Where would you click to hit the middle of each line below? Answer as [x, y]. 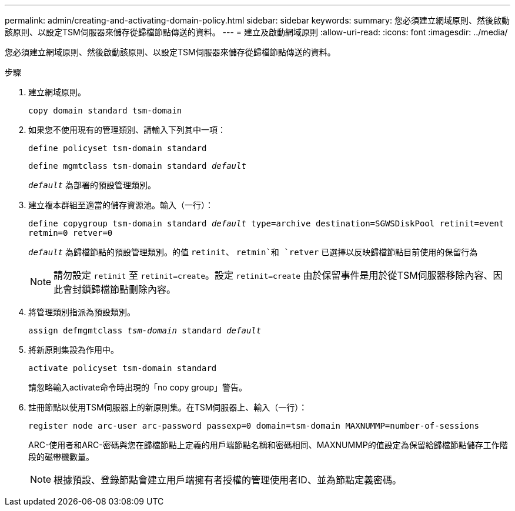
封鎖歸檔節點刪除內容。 [124, 289]
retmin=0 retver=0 [71, 233]
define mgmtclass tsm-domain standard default [137, 166]
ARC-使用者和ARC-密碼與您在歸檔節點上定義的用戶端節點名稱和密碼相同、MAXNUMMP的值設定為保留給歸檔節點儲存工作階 [268, 445]
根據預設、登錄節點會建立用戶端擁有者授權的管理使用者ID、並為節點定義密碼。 [228, 480]
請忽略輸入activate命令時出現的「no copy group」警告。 [138, 387]
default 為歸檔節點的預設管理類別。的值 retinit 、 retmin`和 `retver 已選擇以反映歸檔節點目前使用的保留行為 [253, 252]
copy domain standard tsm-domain [105, 111]
